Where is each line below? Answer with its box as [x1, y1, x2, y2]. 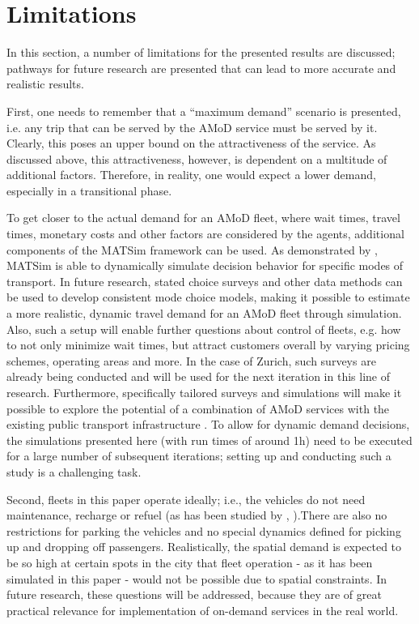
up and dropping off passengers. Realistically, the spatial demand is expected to [6, 538, 402, 555]
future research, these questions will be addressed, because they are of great [6, 586, 382, 603]
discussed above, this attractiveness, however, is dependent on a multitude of [6, 150, 387, 167]
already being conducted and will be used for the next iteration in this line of [6, 368, 390, 385]
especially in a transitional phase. [6, 182, 172, 199]
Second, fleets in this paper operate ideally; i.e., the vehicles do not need [6, 490, 366, 507]
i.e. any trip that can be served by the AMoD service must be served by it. [6, 118, 378, 135]
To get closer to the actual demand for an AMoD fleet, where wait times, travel [6, 209, 400, 226]
